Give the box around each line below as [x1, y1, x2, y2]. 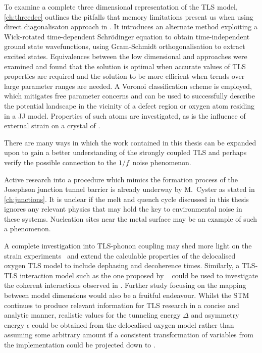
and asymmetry [191, 310, 239, 320]
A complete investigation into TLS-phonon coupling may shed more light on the [4, 240, 252, 251]
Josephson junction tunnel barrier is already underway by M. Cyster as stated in [4, 184, 255, 194]
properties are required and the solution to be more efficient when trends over [4, 71, 245, 81]
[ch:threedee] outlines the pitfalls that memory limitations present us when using [4, 11, 253, 22]
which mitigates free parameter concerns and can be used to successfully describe [4, 90, 255, 101]
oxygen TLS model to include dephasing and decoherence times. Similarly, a [4, 260, 240, 271]
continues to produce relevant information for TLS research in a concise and [4, 299, 239, 310]
